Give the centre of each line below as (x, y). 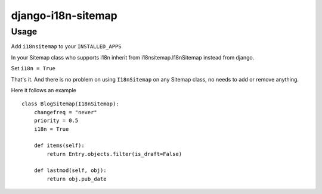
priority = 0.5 (56, 121)
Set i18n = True (33, 68)
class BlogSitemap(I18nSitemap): (70, 104)
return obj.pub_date (77, 179)
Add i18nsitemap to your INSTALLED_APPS (66, 46)
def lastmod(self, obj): (70, 170)
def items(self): (59, 145)
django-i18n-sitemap (64, 15)
